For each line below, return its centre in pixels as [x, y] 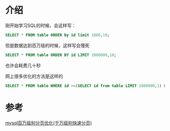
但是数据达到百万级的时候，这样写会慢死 [47, 45]
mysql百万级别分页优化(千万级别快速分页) [49, 123]
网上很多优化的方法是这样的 [34, 76]
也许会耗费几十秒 [23, 65]
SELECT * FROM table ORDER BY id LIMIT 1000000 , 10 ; [61, 55]
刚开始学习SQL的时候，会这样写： [41, 25]
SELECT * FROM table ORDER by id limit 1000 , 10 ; [57, 35]
